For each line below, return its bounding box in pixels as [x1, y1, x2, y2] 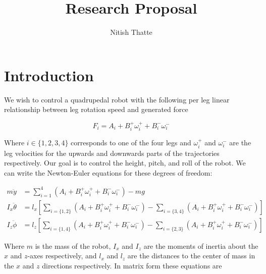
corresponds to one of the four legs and [71, 137, 191, 148]
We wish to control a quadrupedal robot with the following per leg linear [4, 94, 230, 104]
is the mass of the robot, [35, 240, 111, 251]
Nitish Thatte [110, 27, 152, 37]
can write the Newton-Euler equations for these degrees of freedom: [4, 167, 212, 178]
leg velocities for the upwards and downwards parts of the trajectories [4, 147, 220, 158]
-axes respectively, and [27, 250, 97, 261]
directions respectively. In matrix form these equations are [42, 260, 222, 271]
